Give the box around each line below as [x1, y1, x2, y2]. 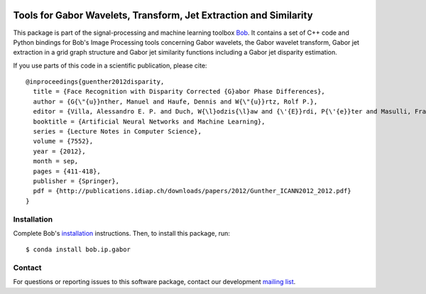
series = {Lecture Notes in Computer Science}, [33, 128, 202, 136]
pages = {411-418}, [33, 167, 101, 175]
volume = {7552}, [33, 137, 94, 146]
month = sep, [33, 157, 79, 165]
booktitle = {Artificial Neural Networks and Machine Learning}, [33, 117, 266, 126]
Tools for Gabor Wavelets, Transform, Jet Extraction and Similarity [13, 9, 313, 21]
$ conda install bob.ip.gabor [26, 246, 131, 254]
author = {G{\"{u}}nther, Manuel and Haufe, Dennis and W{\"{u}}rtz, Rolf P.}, [33, 97, 318, 106]
